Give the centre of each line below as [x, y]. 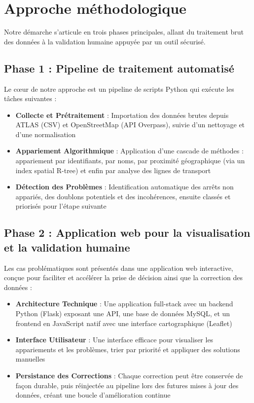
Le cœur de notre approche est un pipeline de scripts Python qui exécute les [119, 89]
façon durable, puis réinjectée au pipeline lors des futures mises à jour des [127, 385]
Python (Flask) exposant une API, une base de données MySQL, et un [123, 313]
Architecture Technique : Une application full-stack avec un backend [124, 304]
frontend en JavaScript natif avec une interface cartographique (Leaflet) [124, 323]
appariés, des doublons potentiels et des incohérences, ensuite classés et [123, 196]
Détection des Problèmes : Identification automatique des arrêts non [125, 187]
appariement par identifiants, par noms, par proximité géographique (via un [130, 161]
